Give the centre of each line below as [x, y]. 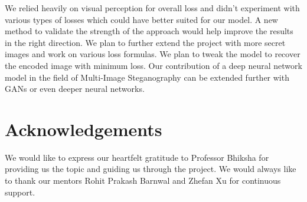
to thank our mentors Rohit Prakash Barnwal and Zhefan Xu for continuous [143, 181]
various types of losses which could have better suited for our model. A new [141, 19]
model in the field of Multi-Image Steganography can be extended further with [147, 77]
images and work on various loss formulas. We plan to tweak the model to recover [153, 54]
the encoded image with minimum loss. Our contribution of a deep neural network [153, 65]
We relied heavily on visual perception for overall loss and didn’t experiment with [152, 8]
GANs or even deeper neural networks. [75, 89]
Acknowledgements [84, 129]
